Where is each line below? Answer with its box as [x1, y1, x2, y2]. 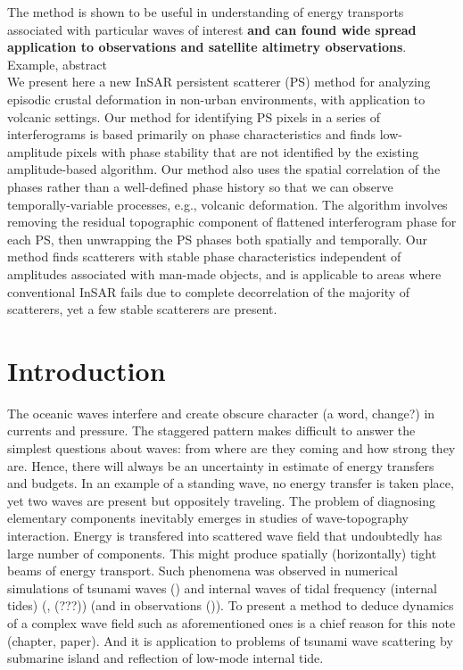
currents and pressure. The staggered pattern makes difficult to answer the [7, 421, 416, 440]
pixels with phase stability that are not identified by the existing [66, 142, 419, 161]
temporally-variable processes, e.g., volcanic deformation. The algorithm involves [7, 194, 448, 213]
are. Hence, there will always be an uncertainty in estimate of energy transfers [7, 456, 434, 475]
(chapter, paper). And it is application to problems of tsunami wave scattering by [7, 631, 453, 649]
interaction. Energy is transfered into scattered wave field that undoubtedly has [7, 525, 442, 544]
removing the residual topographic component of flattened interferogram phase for [7, 212, 457, 231]
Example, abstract [7, 54, 107, 73]
